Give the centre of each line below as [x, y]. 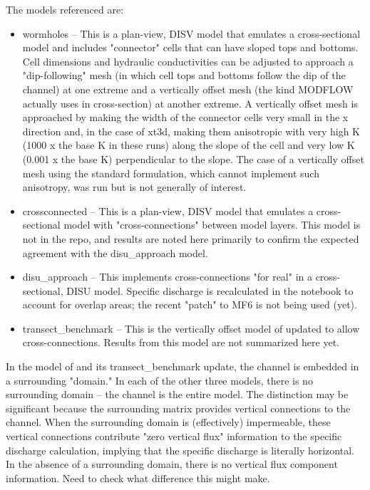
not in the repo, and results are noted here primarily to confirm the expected [191, 238]
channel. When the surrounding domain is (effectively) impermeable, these [168, 422]
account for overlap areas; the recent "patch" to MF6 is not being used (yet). [190, 304]
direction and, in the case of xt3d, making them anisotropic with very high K [191, 131]
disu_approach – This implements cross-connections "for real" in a [167, 277]
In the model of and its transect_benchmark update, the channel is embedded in [183, 366]
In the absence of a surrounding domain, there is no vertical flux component [172, 464]
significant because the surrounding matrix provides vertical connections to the [178, 408]
